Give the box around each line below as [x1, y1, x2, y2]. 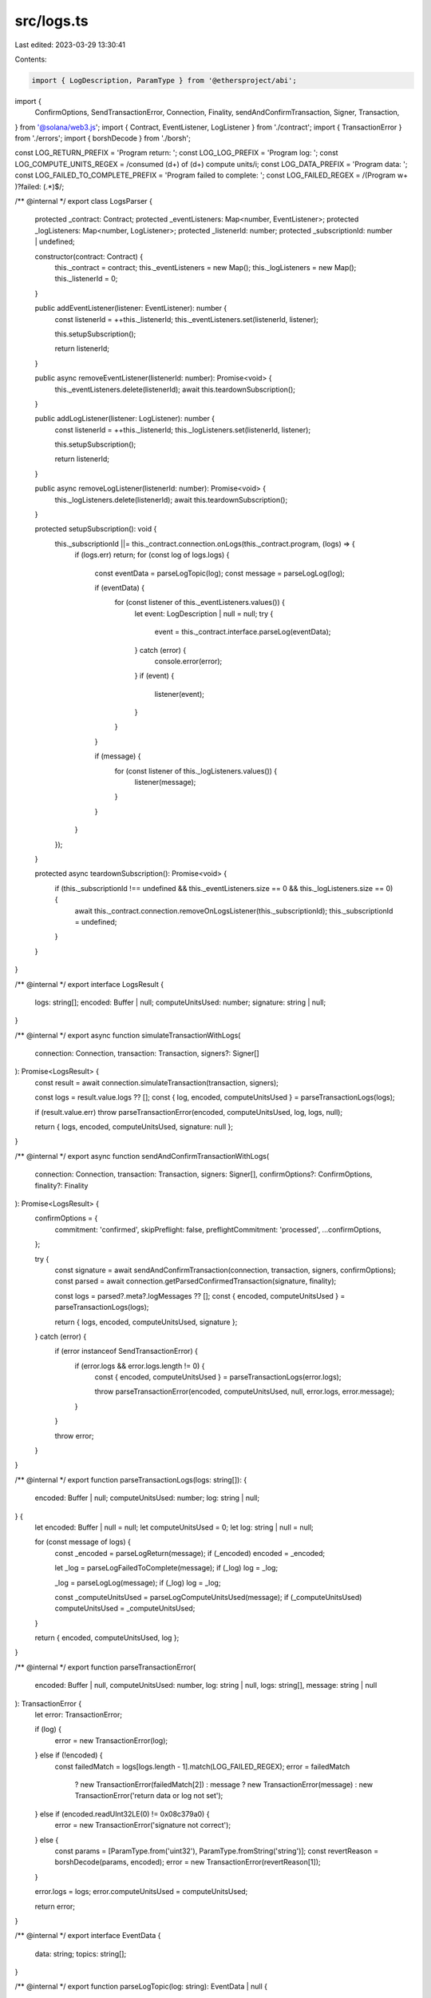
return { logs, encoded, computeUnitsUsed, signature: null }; [34, 1122, 234, 1132]
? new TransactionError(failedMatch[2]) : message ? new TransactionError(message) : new [74, 1780, 374, 1789]
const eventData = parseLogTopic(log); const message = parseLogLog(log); [94, 568, 345, 578]
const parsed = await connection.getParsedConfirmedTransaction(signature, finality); [54, 1276, 337, 1286]
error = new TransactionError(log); [54, 1735, 168, 1745]
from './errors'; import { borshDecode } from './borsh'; [14, 133, 191, 143]
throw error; [54, 1431, 95, 1440]
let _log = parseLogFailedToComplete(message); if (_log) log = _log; [54, 1563, 279, 1573]
